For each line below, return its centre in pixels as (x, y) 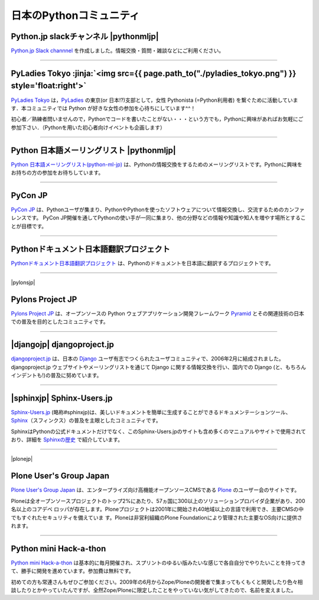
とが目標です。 (29, 226)
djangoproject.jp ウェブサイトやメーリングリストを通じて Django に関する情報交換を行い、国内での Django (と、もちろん (159, 367)
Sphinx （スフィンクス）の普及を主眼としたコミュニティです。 (86, 421)
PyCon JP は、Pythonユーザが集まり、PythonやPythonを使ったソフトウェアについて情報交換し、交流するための (147, 209)
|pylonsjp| (23, 283)
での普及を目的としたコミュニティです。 (60, 322)
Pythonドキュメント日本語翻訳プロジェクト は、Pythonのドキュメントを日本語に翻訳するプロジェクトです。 (142, 263)
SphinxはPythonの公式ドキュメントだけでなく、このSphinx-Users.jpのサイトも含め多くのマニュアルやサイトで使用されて (159, 431)
